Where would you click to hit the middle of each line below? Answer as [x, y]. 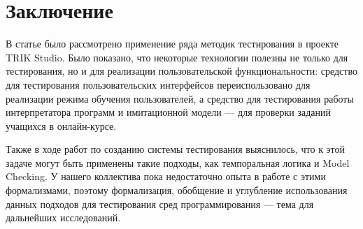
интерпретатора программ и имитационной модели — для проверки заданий [168, 112]
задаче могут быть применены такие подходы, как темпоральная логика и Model [178, 162]
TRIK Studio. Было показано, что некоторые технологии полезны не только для [177, 57]
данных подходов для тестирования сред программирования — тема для [160, 204]
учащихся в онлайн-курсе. [61, 125]
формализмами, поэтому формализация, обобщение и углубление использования [177, 190]
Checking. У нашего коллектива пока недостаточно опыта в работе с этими [166, 176]
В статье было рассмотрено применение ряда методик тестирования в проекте [172, 44]
